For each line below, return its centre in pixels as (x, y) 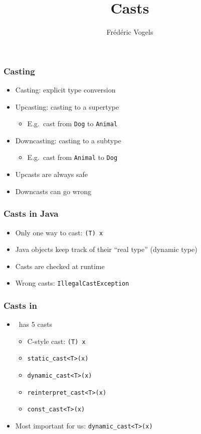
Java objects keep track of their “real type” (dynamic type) (106, 249)
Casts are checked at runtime (60, 266)
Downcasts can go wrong (53, 191)
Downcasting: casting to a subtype (68, 140)
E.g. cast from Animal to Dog (72, 157)
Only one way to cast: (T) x (59, 232)
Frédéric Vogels (130, 32)
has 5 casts (36, 324)
